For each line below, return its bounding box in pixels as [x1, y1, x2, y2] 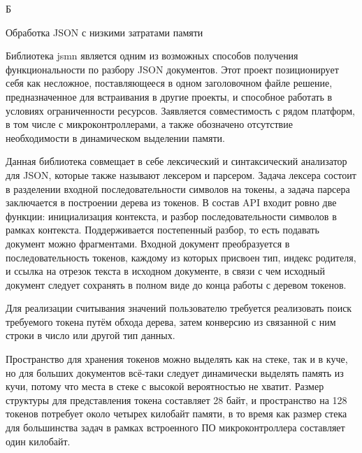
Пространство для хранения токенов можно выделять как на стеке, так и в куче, [6, 352, 348, 366]
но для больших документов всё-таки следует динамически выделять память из [6, 365, 344, 380]
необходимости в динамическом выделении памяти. [6, 130, 225, 145]
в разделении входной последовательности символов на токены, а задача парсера [6, 181, 350, 196]
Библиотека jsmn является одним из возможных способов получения [6, 48, 298, 63]
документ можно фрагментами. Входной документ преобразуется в [6, 236, 290, 250]
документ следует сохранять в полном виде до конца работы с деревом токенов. [6, 277, 347, 292]
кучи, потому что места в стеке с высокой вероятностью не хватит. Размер [6, 379, 324, 394]
